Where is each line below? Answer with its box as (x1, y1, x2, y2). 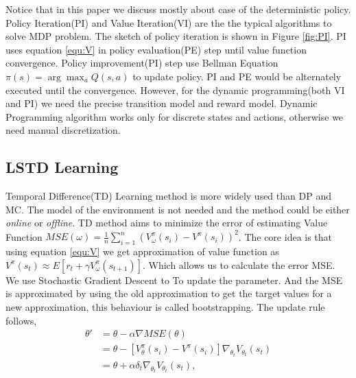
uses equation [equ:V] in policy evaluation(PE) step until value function (5, 42, 307, 56)
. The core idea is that (238, 229, 333, 244)
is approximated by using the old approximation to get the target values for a (5, 286, 332, 300)
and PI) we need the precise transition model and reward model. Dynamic (5, 96, 318, 110)
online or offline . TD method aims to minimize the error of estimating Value (5, 215, 328, 230)
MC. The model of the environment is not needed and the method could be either (5, 202, 350, 216)
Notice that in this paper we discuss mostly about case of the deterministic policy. (5, 2, 351, 16)
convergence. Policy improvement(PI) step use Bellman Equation (5, 56, 278, 70)
